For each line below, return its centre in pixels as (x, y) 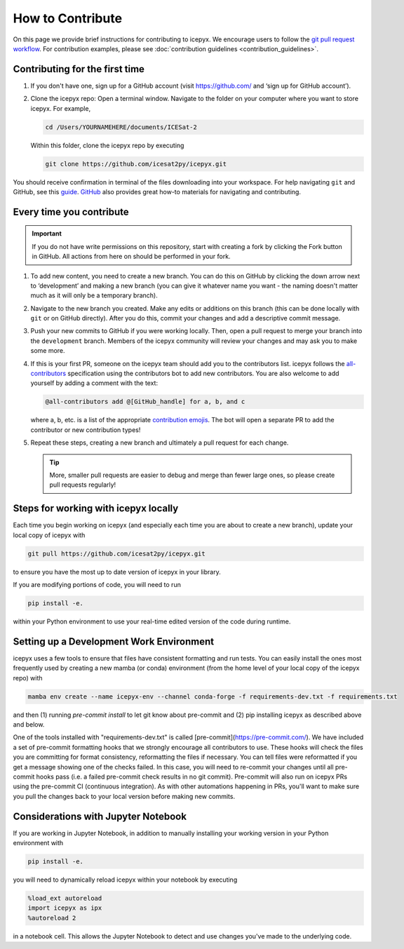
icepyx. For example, (61, 108)
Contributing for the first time (79, 69)
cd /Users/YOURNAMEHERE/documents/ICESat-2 (121, 127)
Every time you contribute (71, 211)
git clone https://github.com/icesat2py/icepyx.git (136, 164)
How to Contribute (68, 18)
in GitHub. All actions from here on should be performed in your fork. (131, 257)
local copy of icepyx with (49, 535)
